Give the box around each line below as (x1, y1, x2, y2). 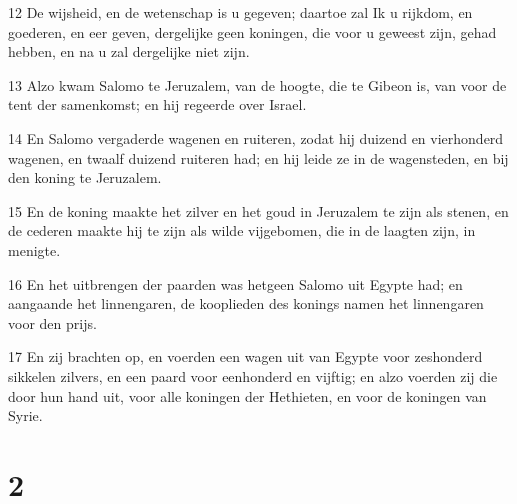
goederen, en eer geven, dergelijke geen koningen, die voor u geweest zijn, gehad (8, 21, 497, 42)
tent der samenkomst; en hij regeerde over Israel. (8, 94, 307, 115)
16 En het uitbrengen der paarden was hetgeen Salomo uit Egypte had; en (8, 273, 463, 294)
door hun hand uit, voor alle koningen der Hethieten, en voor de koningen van (8, 385, 487, 406)
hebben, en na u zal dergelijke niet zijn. (8, 41, 250, 62)
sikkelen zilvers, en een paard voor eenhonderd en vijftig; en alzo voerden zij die (8, 365, 498, 386)
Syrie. (8, 405, 43, 426)
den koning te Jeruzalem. (8, 167, 162, 188)
